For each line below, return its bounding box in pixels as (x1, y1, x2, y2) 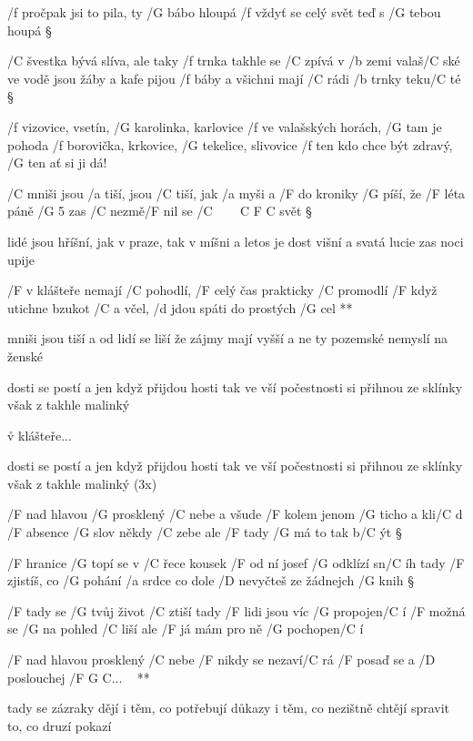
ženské (7, 346, 43, 365)
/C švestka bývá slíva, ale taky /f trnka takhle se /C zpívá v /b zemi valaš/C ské (7, 51, 460, 70)
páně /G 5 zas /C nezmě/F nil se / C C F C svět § (7, 201, 312, 220)
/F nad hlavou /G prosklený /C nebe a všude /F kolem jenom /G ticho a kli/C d (7, 504, 463, 523)
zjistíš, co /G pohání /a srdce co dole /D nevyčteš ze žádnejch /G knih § (7, 571, 414, 590)
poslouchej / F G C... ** (7, 667, 150, 686)
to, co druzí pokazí (7, 716, 112, 735)
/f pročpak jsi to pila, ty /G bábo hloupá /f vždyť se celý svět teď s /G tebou (7, 3, 441, 21)
